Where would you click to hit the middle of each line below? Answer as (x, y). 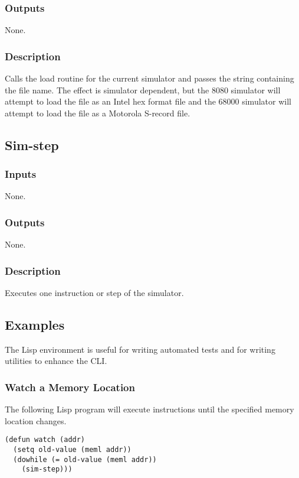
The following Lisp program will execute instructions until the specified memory (149, 409)
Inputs (21, 174)
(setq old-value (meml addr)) (72, 450)
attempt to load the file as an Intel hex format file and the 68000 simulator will (148, 101)
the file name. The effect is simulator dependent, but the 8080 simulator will (143, 90)
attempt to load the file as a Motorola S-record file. (98, 113)
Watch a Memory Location (70, 387)
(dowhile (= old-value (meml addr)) (85, 459)
